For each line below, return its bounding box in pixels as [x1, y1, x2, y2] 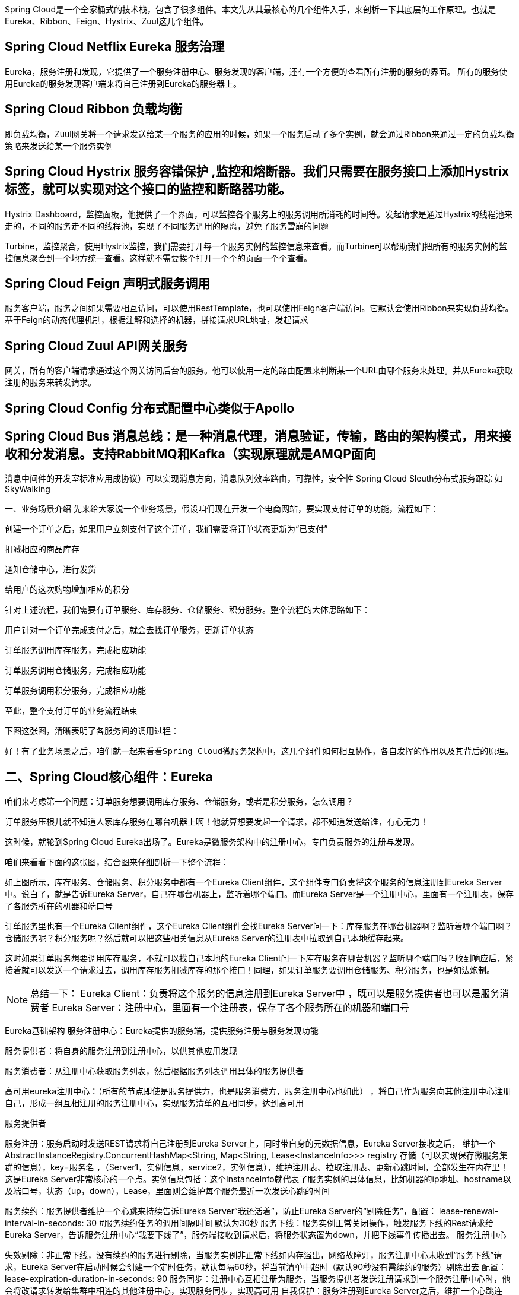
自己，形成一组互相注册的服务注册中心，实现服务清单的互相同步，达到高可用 [5, 1098, 304, 1109]
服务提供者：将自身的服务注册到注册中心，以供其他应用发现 [5, 1046, 237, 1056]
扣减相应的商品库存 [5, 544, 79, 555]
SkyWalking [5, 484, 50, 495]
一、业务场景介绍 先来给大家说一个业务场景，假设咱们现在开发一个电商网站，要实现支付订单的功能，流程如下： [5, 504, 439, 514]
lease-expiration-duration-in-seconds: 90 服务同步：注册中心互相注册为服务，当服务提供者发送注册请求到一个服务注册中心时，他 [5, 1274, 510, 1284]
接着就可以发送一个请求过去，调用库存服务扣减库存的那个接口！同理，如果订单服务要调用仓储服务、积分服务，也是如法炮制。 [5, 965, 495, 976]
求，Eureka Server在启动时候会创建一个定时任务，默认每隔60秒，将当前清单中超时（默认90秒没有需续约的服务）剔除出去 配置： [5, 1262, 507, 1272]
